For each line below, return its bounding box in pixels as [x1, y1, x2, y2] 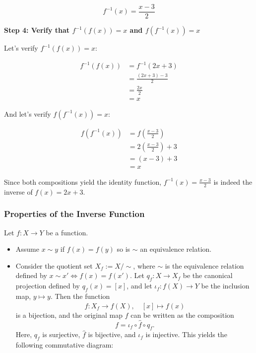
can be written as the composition [130, 309, 234, 320]
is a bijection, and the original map [15, 309, 123, 320]
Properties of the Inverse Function [4, 208, 145, 220]
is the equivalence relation [165, 260, 244, 271]
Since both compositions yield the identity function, [4, 176, 162, 187]
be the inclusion [201, 281, 250, 291]
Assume [15, 244, 39, 254]
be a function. [46, 227, 88, 237]
